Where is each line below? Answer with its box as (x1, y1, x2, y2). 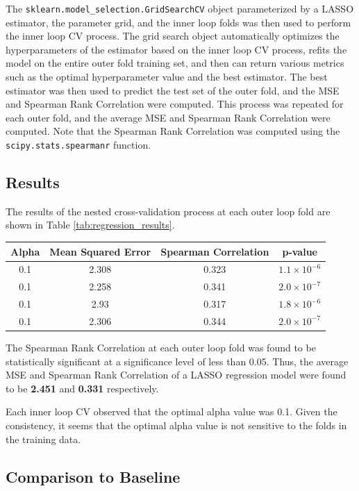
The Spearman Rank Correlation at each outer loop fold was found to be (6, 340, 316, 355)
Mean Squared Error (49, 244, 151, 258)
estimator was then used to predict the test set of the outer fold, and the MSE (6, 83, 340, 97)
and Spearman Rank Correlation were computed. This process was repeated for (6, 97, 344, 111)
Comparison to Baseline (6, 465, 181, 487)
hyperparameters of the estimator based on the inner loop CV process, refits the (6, 42, 347, 56)
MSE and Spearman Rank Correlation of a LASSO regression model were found (6, 367, 347, 382)
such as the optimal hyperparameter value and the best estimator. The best (6, 69, 328, 84)
